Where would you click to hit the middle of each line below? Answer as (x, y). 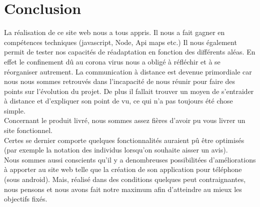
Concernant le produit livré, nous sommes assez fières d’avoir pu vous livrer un (125, 120)
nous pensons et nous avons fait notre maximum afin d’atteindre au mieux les (123, 189)
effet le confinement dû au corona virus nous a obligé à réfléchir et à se (112, 61)
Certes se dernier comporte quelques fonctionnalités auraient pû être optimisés (124, 140)
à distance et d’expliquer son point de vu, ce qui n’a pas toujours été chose (118, 101)
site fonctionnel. (28, 130)
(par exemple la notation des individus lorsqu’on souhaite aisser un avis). (116, 150)
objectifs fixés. (26, 199)
